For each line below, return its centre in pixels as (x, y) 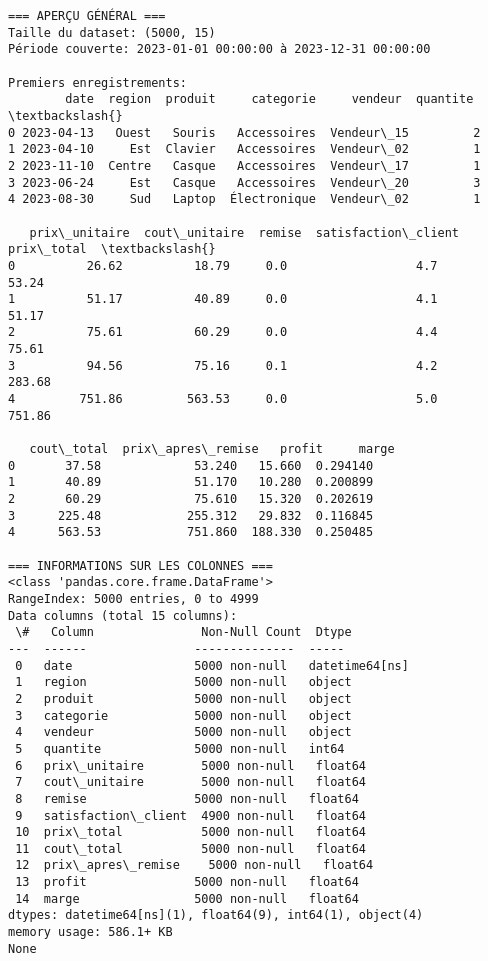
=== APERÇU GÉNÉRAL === (87, 16)
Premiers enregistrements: (97, 82)
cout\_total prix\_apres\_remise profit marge (212, 449)
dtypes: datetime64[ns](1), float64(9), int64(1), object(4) (216, 915)
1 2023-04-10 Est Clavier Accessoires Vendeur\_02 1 (244, 149)
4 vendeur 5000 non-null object (183, 732)
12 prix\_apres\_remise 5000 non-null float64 (194, 865)
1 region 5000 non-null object (183, 682)
